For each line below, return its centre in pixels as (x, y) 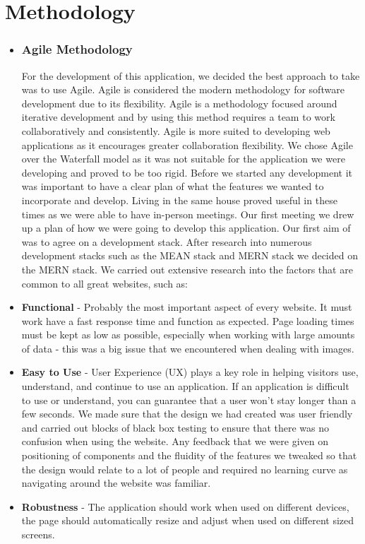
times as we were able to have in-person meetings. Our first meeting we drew (188, 214)
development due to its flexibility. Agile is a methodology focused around (179, 103)
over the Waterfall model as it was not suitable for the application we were (183, 159)
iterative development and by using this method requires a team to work (178, 117)
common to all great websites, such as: (104, 283)
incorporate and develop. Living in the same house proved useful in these (179, 200)
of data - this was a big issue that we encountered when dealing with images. (188, 348)
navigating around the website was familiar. (116, 483)
